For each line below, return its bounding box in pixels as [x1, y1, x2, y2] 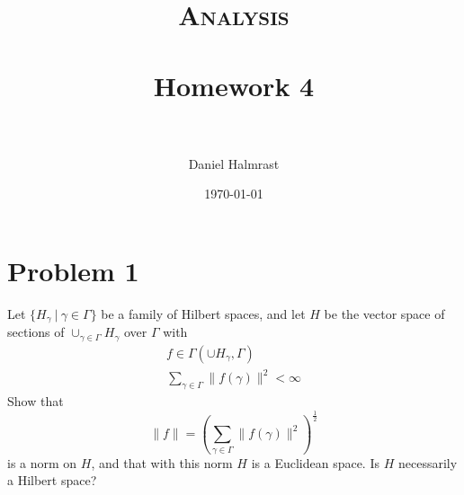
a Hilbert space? [7, 471, 97, 490]
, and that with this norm [91, 453, 233, 472]
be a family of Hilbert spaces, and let [101, 304, 306, 323]
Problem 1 [7, 252, 139, 288]
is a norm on [7, 453, 77, 472]
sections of [7, 323, 65, 341]
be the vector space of [324, 304, 445, 323]
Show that [7, 392, 64, 411]
